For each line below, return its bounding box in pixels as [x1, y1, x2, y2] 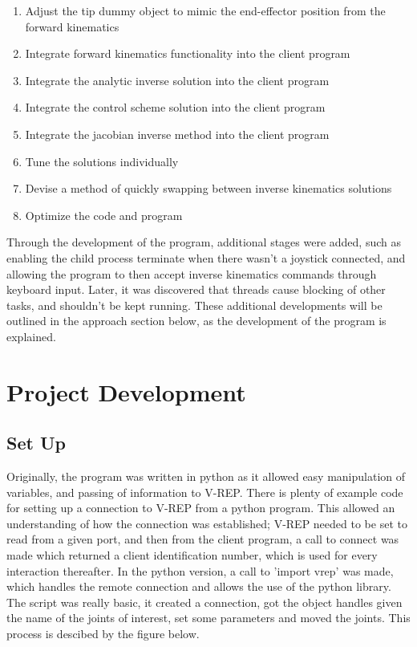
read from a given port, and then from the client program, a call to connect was [6, 531, 399, 547]
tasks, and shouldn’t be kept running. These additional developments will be [6, 296, 383, 313]
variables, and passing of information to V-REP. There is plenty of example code [6, 483, 403, 500]
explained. [6, 328, 56, 344]
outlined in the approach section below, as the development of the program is [6, 312, 387, 329]
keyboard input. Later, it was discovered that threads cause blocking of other [6, 281, 386, 298]
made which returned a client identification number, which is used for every [6, 547, 378, 564]
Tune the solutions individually [25, 153, 179, 169]
